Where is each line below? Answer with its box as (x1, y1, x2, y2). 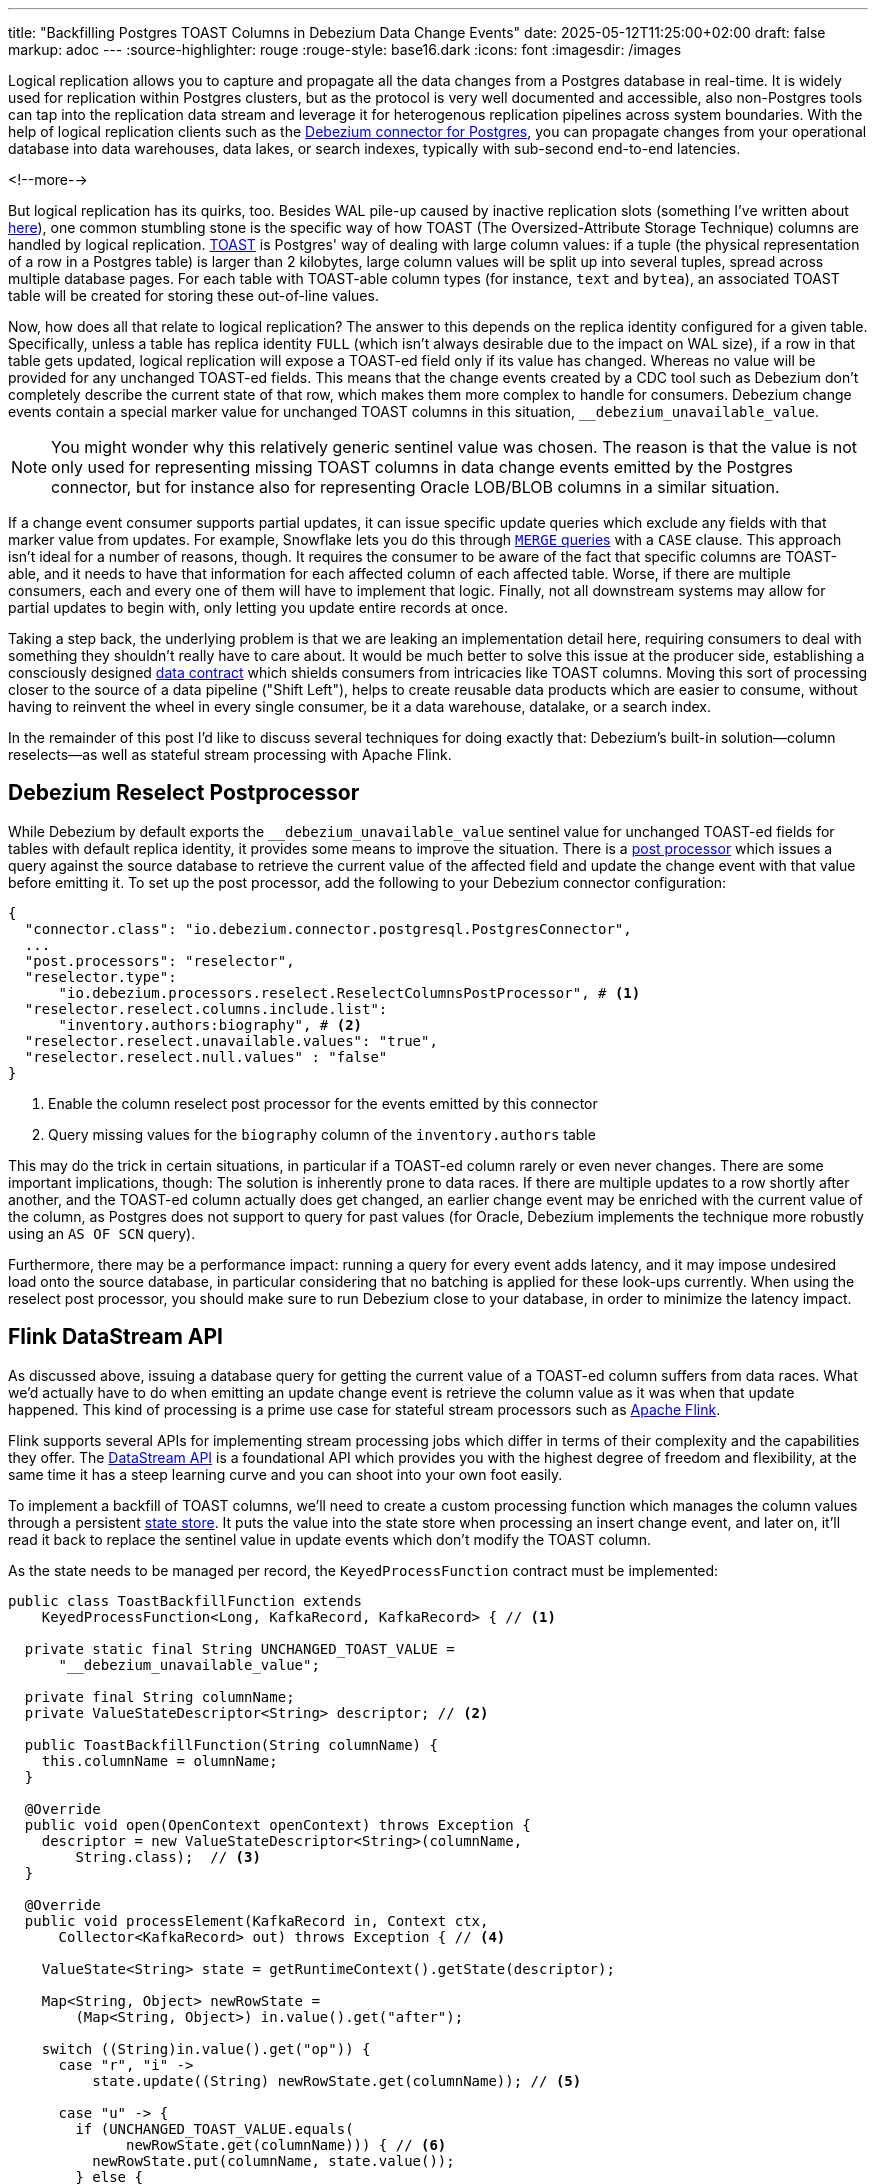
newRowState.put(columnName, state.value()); (92, 2152, 455, 2169)
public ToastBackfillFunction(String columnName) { (24, 1736, 438, 1753)
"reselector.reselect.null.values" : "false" (24, 1048, 388, 1065)
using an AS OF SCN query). (8, 1224, 196, 1242)
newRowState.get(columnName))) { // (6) (126, 2136, 447, 2153)
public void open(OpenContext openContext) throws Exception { (24, 1816, 531, 1833)
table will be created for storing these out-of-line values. (8, 287, 379, 304)
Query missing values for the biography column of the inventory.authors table (48, 1125, 596, 1143)
